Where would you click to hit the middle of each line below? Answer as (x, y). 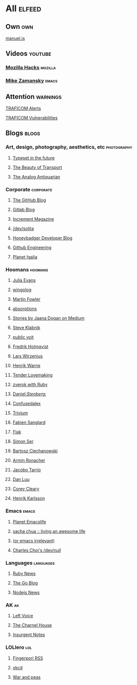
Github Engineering (32, 248)
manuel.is (15, 38)
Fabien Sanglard (29, 422)
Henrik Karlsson (29, 498)
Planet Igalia (25, 257)
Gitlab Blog (24, 210)
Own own (20, 27)
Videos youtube (29, 54)
